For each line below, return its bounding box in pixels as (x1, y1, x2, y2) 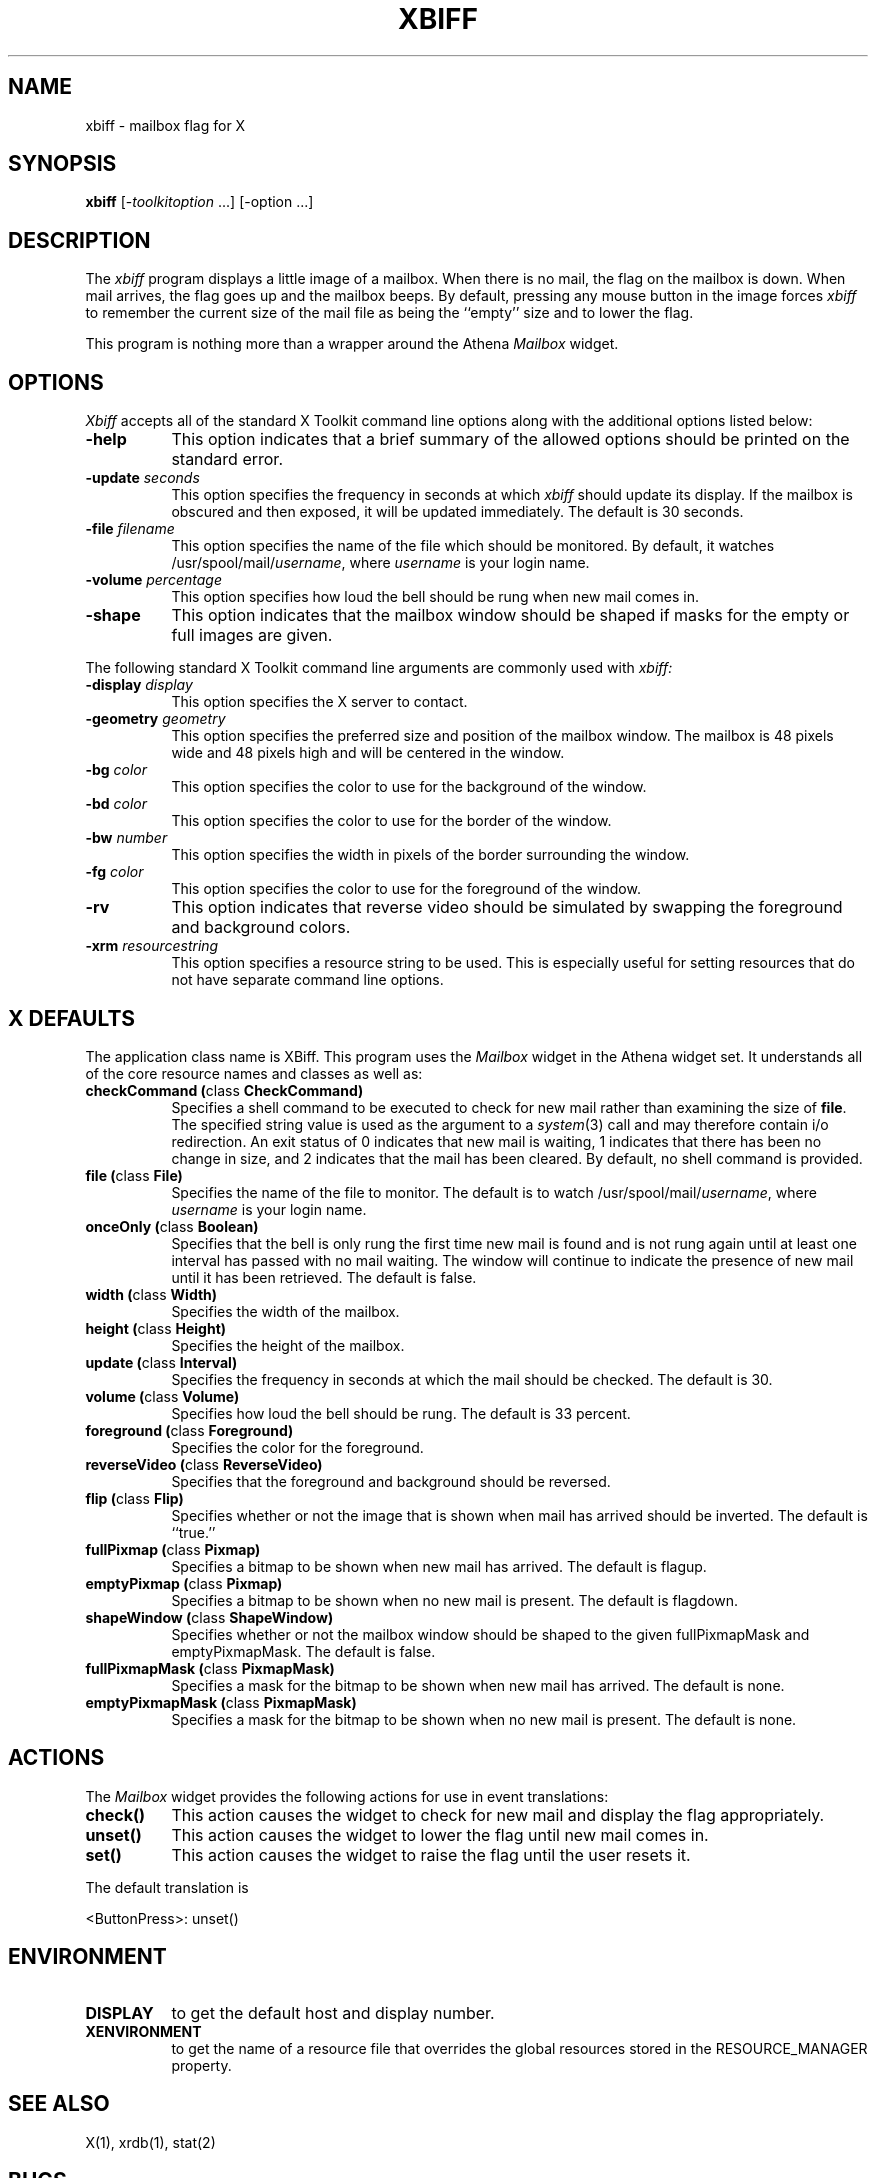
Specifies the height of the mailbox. (171, 1336, 405, 1354)
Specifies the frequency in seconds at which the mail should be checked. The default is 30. (171, 1370, 773, 1388)
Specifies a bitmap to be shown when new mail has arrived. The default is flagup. (171, 1557, 707, 1575)
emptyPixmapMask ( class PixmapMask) (85, 1693, 357, 1711)
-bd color (85, 795, 148, 813)
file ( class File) (85, 1166, 183, 1184)
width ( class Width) (85, 1285, 218, 1303)
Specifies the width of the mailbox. (171, 1302, 400, 1320)
